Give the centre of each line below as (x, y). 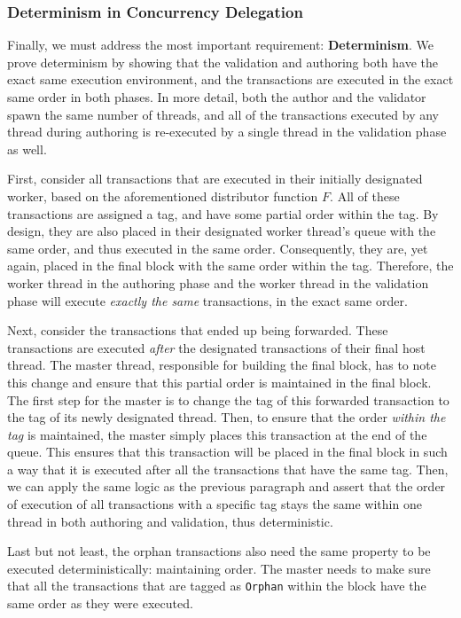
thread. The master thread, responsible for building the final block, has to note (222, 365)
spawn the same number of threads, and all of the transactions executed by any (223, 114)
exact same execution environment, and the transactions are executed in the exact (230, 79)
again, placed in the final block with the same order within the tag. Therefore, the (230, 266)
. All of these (365, 196)
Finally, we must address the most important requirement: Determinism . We (220, 45)
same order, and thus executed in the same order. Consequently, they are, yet (218, 248)
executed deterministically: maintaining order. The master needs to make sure (219, 568)
